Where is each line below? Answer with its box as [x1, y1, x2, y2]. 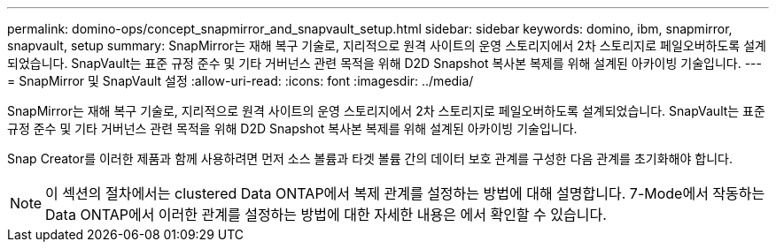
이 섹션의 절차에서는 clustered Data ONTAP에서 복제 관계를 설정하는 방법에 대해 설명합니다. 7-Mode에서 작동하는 [45, 185, 765, 202]
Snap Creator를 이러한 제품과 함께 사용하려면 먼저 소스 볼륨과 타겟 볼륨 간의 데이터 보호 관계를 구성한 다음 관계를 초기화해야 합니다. [7, 151, 733, 166]
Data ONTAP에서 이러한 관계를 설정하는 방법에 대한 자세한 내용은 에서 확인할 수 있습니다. [45, 206, 607, 223]
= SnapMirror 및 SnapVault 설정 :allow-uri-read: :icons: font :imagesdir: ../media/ [7, 73, 474, 88]
